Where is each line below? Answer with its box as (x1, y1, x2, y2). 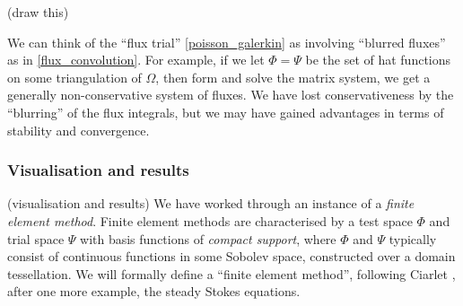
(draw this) (7, 3, 69, 21)
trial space (7, 229, 65, 248)
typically (389, 229, 437, 248)
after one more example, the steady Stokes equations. (7, 282, 301, 301)
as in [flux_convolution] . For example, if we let (7, 50, 265, 69)
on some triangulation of (7, 67, 142, 86)
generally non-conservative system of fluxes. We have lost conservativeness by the (7, 85, 454, 104)
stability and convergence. (7, 120, 150, 139)
